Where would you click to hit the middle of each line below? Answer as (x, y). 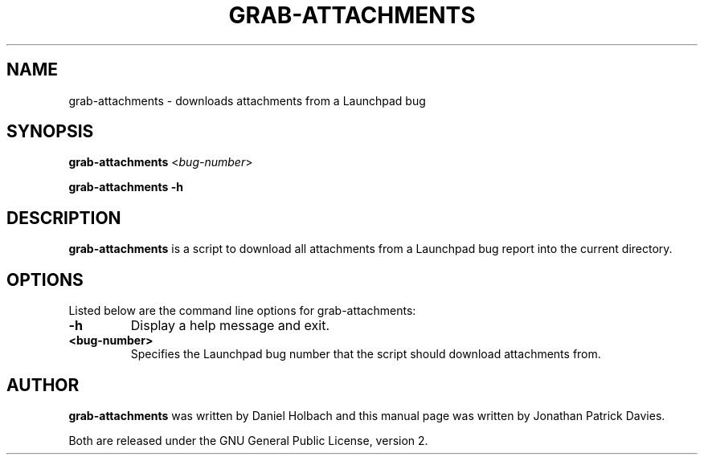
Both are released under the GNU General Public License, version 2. (248, 440)
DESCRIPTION (64, 218)
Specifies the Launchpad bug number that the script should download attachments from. (366, 354)
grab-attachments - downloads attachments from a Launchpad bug (247, 100)
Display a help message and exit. (230, 326)
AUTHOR (43, 385)
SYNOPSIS (50, 132)
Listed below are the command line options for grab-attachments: (242, 311)
